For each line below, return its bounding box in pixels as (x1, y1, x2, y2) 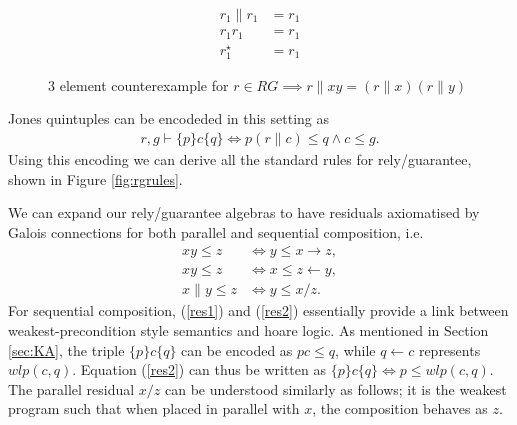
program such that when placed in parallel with (8, 398, 300, 419)
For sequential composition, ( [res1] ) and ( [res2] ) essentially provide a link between (8, 300, 509, 321)
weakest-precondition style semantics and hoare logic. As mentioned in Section (8, 320, 489, 341)
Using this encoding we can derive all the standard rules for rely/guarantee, (8, 149, 472, 169)
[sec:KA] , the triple (8, 339, 125, 360)
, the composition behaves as (312, 398, 488, 419)
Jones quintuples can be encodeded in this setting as (8, 108, 330, 129)
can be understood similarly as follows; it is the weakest (165, 378, 507, 399)
